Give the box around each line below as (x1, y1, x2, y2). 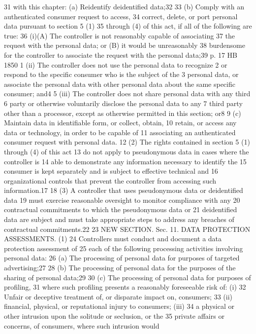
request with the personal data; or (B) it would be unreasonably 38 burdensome (4, 40, 245, 50)
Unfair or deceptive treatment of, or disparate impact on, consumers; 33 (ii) (4, 291, 233, 301)
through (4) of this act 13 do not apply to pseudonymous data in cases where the (4, 146, 249, 156)
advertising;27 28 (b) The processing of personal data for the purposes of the (4, 262, 236, 273)
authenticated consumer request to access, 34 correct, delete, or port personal (4, 11, 238, 21)
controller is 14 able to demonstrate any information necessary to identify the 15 (4, 156, 247, 166)
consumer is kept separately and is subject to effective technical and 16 (4, 166, 218, 176)
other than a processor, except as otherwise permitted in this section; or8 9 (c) (4, 108, 241, 118)
